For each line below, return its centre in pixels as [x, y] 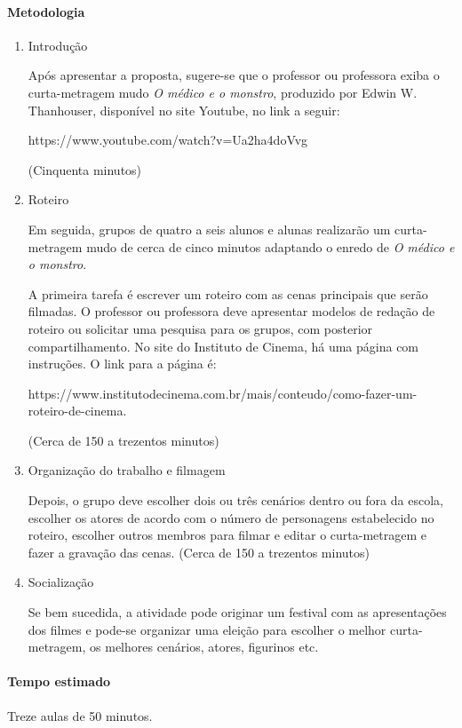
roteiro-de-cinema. [77, 411]
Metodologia [46, 11]
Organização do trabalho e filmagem [127, 470]
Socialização [61, 582]
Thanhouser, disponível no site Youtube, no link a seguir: [184, 110]
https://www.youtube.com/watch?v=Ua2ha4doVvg [168, 140]
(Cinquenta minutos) [85, 169]
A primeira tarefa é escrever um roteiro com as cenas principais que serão [228, 293]
